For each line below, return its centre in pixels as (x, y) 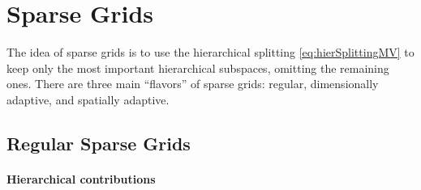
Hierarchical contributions (81, 178)
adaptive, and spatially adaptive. (88, 99)
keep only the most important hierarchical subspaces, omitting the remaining (198, 68)
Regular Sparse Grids (99, 143)
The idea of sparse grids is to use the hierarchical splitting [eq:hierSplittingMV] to (210, 52)
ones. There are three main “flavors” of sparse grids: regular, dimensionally (193, 84)
